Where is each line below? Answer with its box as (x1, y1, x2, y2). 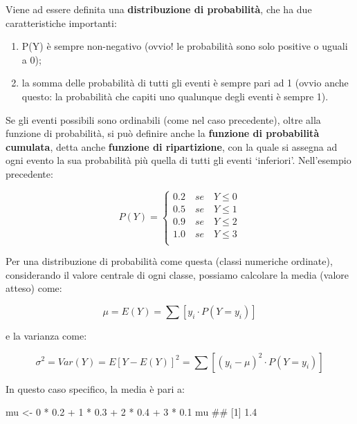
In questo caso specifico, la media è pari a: (6, 381, 185, 396)
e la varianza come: (6, 328, 87, 342)
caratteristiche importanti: (6, 15, 117, 30)
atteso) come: (6, 281, 62, 295)
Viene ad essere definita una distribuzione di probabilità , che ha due (6, 2, 312, 16)
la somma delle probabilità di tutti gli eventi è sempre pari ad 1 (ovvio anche (21, 75, 349, 90)
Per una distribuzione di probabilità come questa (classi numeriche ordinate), (6, 254, 333, 268)
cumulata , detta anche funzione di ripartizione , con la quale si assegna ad (6, 139, 338, 154)
